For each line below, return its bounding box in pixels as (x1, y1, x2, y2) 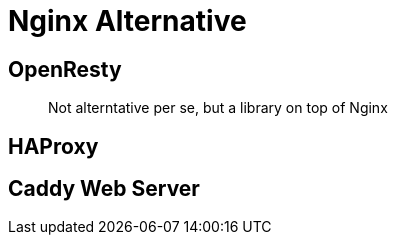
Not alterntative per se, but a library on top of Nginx (48, 99, 388, 117)
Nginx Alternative (8, 4, 247, 38)
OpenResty (8, 56, 122, 82)
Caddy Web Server (8, 176, 200, 202)
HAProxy (8, 133, 99, 159)
